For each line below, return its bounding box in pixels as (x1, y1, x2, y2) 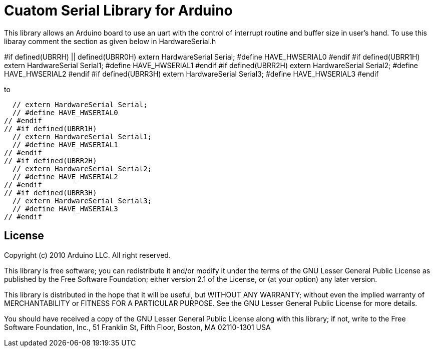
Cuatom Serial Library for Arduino (4, 2, 233, 19)
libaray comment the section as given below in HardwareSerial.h (4, 37, 216, 46)
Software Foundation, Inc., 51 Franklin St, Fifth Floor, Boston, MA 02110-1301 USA (4, 322, 271, 331)
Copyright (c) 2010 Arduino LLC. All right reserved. (4, 250, 171, 259)
